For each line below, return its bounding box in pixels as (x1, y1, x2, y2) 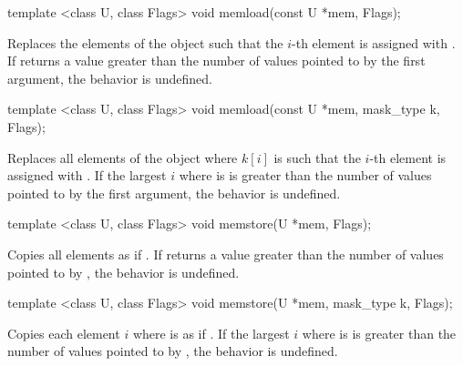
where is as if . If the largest (132, 323, 290, 342)
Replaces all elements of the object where (7, 147, 238, 167)
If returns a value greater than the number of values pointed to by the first (7, 51, 426, 70)
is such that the (273, 147, 361, 167)
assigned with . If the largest (7, 166, 167, 185)
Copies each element (7, 323, 120, 342)
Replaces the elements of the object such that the (7, 33, 283, 52)
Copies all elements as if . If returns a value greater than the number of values (7, 244, 444, 263)
